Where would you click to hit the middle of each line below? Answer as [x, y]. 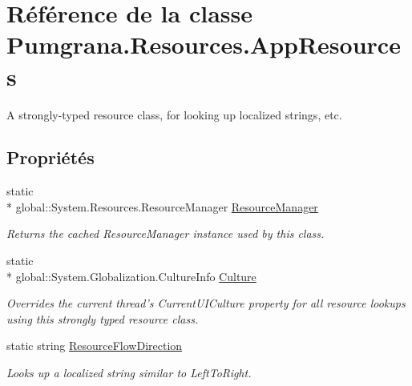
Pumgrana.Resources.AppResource [204, 44]
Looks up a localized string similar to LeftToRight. [129, 373]
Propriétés [50, 157]
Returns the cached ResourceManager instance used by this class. [166, 233]
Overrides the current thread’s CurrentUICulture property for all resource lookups [206, 303]
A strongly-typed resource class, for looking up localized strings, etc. [174, 114]
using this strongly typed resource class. [103, 318]
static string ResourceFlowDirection [95, 346]
